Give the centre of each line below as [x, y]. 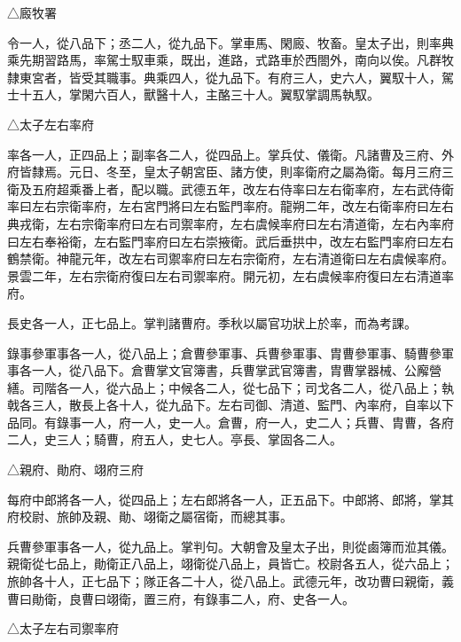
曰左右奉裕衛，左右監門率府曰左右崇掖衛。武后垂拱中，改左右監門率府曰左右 [230, 241]
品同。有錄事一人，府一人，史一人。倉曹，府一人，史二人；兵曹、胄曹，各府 [230, 422]
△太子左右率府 [51, 124]
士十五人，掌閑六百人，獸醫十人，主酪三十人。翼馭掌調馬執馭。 [193, 94]
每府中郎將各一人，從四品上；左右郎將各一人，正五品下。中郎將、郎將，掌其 [230, 499]
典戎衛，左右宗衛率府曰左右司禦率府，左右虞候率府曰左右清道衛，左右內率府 [230, 223]
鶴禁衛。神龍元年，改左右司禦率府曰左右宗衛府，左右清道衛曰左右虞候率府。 [230, 258]
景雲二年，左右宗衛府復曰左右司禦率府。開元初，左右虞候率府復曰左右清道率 [230, 275]
